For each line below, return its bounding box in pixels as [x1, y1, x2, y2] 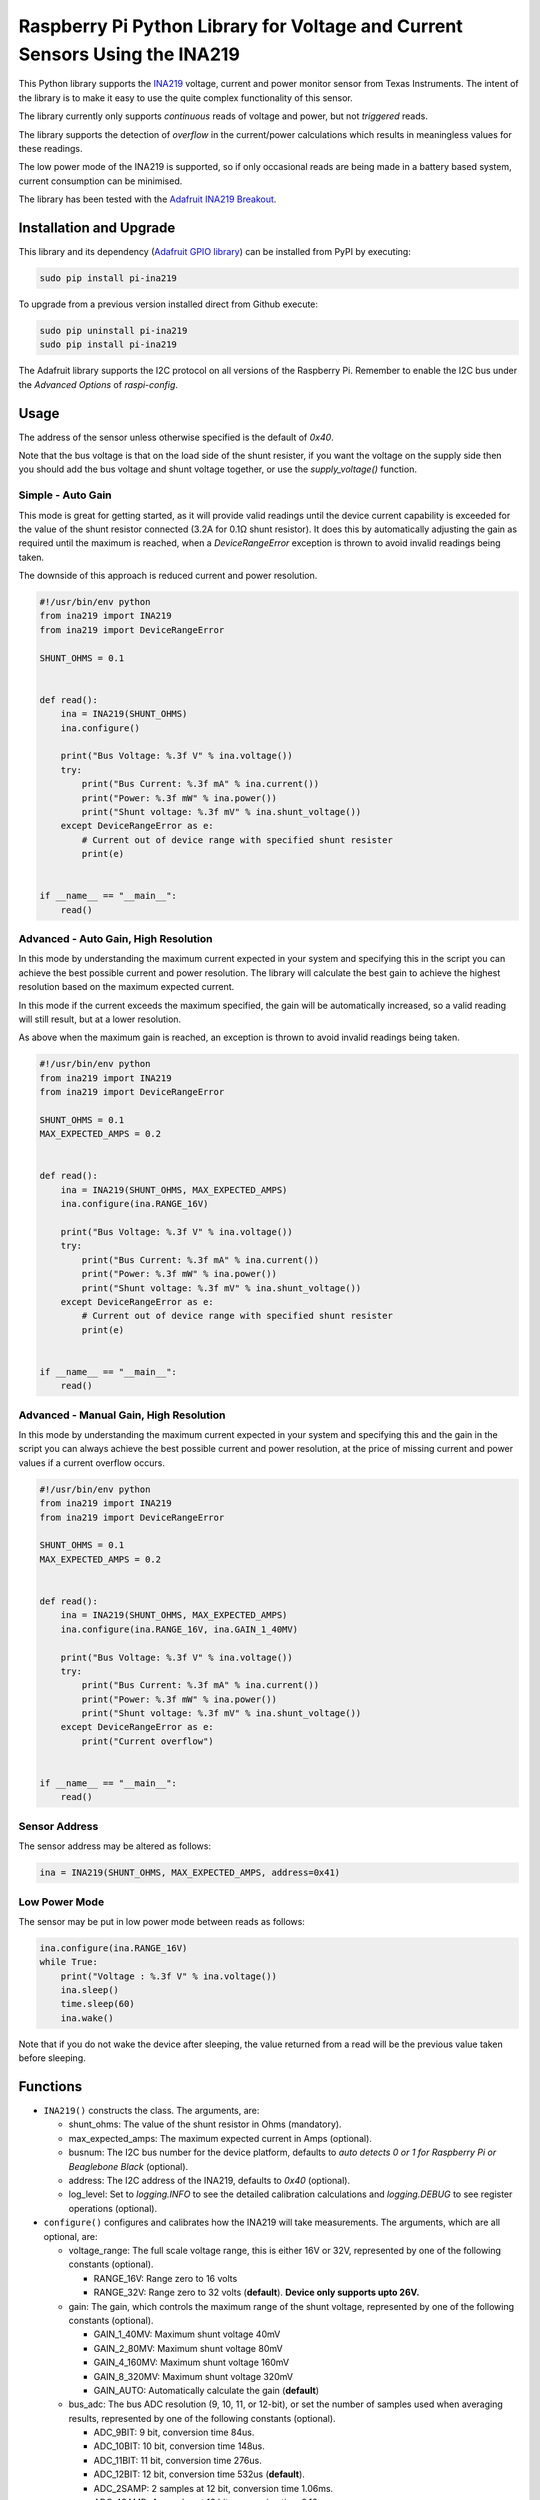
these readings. [18, 142, 83, 154]
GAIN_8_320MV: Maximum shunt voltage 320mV [93, 2370, 294, 2382]
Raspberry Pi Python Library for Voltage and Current [18, 15, 464, 37]
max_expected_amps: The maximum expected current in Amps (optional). [68, 2132, 372, 2144]
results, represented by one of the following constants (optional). [68, 2412, 336, 2424]
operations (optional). [68, 2202, 158, 2214]
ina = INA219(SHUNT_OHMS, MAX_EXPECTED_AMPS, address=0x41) [39, 1867, 341, 1879]
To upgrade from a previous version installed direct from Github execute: [18, 298, 319, 310]
